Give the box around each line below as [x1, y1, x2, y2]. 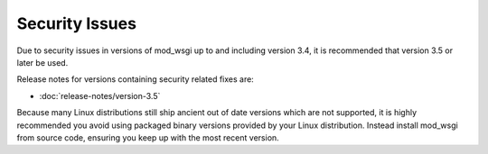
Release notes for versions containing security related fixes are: [16, 74, 255, 85]
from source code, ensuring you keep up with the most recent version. [16, 131, 279, 143]
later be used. [16, 57, 69, 68]
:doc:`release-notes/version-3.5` [39, 90, 161, 101]
